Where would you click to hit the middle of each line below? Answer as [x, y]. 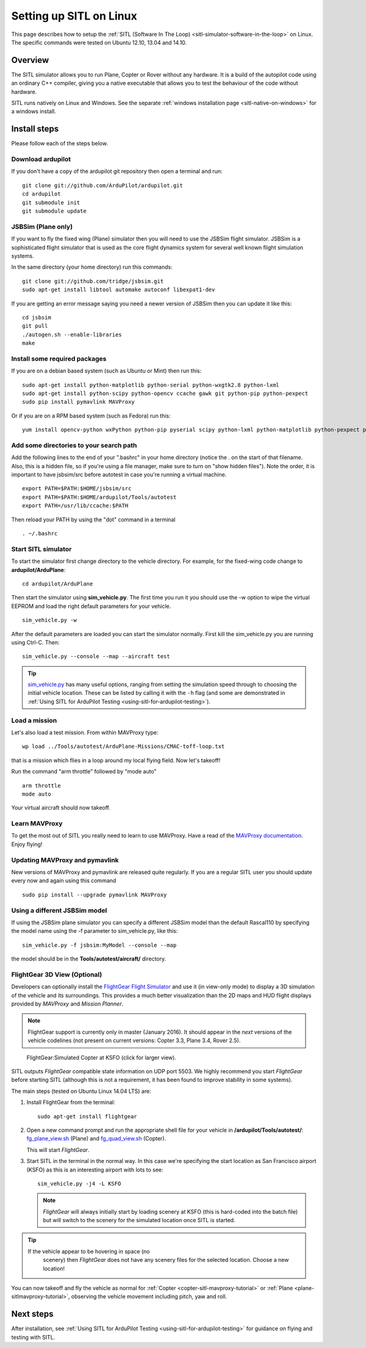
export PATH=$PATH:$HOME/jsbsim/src [77, 489]
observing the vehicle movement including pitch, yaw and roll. [149, 1297]
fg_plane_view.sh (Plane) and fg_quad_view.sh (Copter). [96, 1139]
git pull [35, 326]
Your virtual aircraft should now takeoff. [61, 808]
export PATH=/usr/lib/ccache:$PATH [75, 506]
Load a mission [34, 720]
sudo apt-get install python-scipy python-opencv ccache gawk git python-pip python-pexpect [165, 393]
